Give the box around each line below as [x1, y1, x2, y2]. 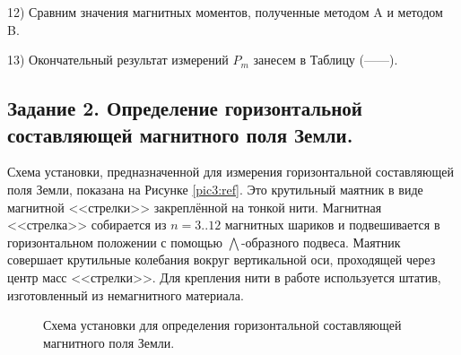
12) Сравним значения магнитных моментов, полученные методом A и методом [7, 3, 443, 21]
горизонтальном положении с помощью [7, 232, 222, 251]
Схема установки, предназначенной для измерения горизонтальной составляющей [7, 162, 454, 181]
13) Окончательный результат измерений [7, 50, 229, 69]
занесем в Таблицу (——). [253, 50, 398, 69]
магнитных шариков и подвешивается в [224, 215, 440, 234]
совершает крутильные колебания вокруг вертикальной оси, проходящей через [7, 250, 436, 269]
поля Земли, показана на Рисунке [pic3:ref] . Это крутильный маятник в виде [7, 179, 423, 198]
